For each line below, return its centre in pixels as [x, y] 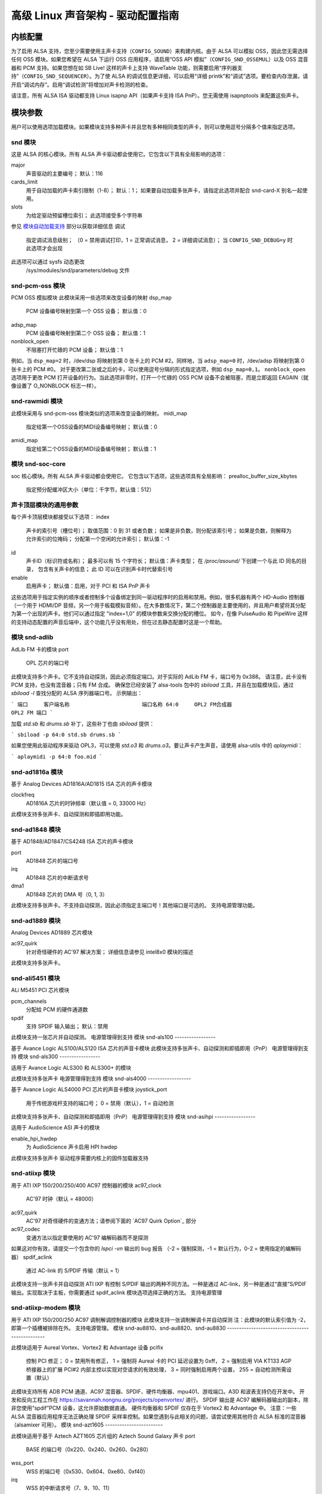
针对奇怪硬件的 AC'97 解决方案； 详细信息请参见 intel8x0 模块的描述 [110, 952]
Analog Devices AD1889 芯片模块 [52, 933]
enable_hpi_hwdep [34, 1138]
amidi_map [24, 440]
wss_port [22, 1463]
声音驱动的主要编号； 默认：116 [65, 173]
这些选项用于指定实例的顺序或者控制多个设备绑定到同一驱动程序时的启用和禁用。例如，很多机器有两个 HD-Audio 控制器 [158, 597]
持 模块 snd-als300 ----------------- [56, 1057]
